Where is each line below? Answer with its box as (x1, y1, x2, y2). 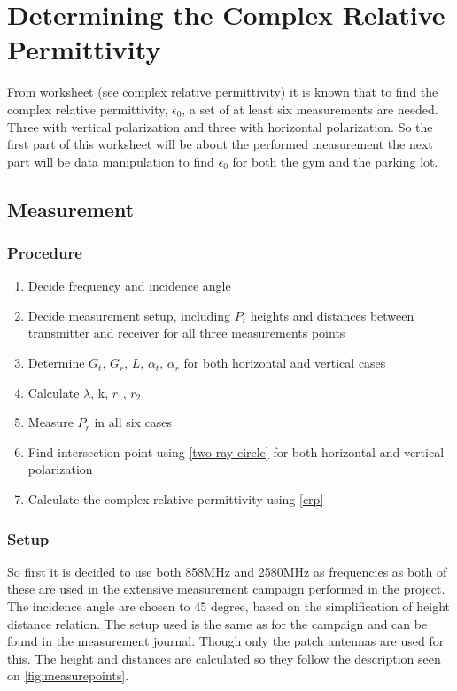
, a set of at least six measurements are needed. (182, 99, 438, 118)
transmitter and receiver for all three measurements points (27, 323, 345, 342)
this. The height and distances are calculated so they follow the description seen (7, 648, 441, 667)
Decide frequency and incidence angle (27, 276, 231, 295)
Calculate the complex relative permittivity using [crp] (27, 490, 324, 509)
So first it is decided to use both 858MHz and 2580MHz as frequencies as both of (7, 562, 447, 580)
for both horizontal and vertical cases (183, 353, 386, 372)
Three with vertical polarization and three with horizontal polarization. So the (7, 117, 433, 136)
